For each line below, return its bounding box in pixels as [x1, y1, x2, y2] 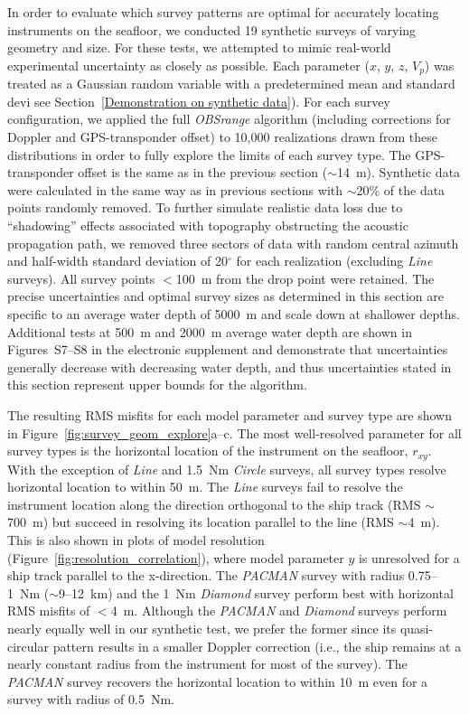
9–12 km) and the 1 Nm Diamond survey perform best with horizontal [59, 583, 454, 602]
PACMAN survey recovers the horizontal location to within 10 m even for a [7, 672, 428, 691]
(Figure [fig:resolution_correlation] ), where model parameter [7, 548, 344, 567]
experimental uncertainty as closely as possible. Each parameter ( [7, 55, 370, 74]
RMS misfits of [7, 601, 90, 620]
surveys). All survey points [7, 268, 155, 287]
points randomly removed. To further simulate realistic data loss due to [7, 198, 403, 217]
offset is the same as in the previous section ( [78, 163, 328, 182]
